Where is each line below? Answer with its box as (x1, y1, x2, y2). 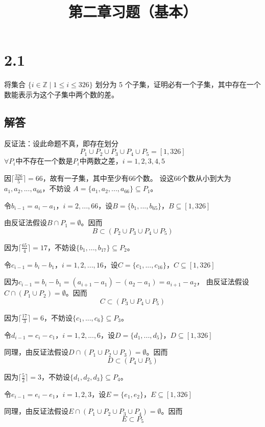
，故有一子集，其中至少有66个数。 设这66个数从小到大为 (42, 172, 231, 183)
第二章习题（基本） (68, 1, 197, 22)
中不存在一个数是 (15, 155, 73, 166)
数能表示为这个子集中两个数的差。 (4, 89, 118, 99)
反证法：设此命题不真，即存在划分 (4, 138, 118, 148)
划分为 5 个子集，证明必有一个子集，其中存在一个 (95, 79, 261, 90)
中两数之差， (79, 155, 123, 166)
